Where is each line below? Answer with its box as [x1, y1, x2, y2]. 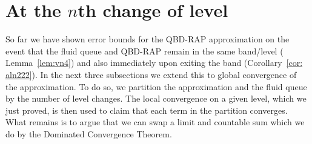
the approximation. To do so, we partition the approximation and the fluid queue [5, 80, 307, 93]
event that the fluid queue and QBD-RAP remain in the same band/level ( [5, 44, 284, 57]
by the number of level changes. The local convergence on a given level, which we [5, 92, 307, 105]
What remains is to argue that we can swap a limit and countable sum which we [5, 116, 305, 128]
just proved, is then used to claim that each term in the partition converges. [5, 103, 288, 116]
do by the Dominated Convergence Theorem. [5, 127, 172, 140]
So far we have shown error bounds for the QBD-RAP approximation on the [5, 33, 290, 45]
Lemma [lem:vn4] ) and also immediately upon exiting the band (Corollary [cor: [5, 56, 303, 69]
